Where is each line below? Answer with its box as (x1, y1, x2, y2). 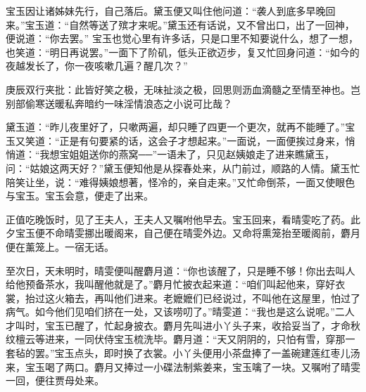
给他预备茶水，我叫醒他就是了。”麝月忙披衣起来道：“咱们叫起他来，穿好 (6, 277, 336, 292)
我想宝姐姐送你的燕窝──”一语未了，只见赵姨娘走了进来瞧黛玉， (39, 147, 335, 162)
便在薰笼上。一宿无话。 (6, 239, 114, 254)
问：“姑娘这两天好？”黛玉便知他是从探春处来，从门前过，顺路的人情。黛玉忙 (6, 160, 360, 175)
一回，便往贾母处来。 (6, 373, 104, 388)
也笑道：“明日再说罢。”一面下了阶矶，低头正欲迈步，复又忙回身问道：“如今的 (6, 44, 360, 59)
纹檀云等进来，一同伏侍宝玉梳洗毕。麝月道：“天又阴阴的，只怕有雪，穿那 (6, 332, 346, 346)
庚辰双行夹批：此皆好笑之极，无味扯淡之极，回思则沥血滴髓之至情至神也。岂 (6, 81, 360, 96)
